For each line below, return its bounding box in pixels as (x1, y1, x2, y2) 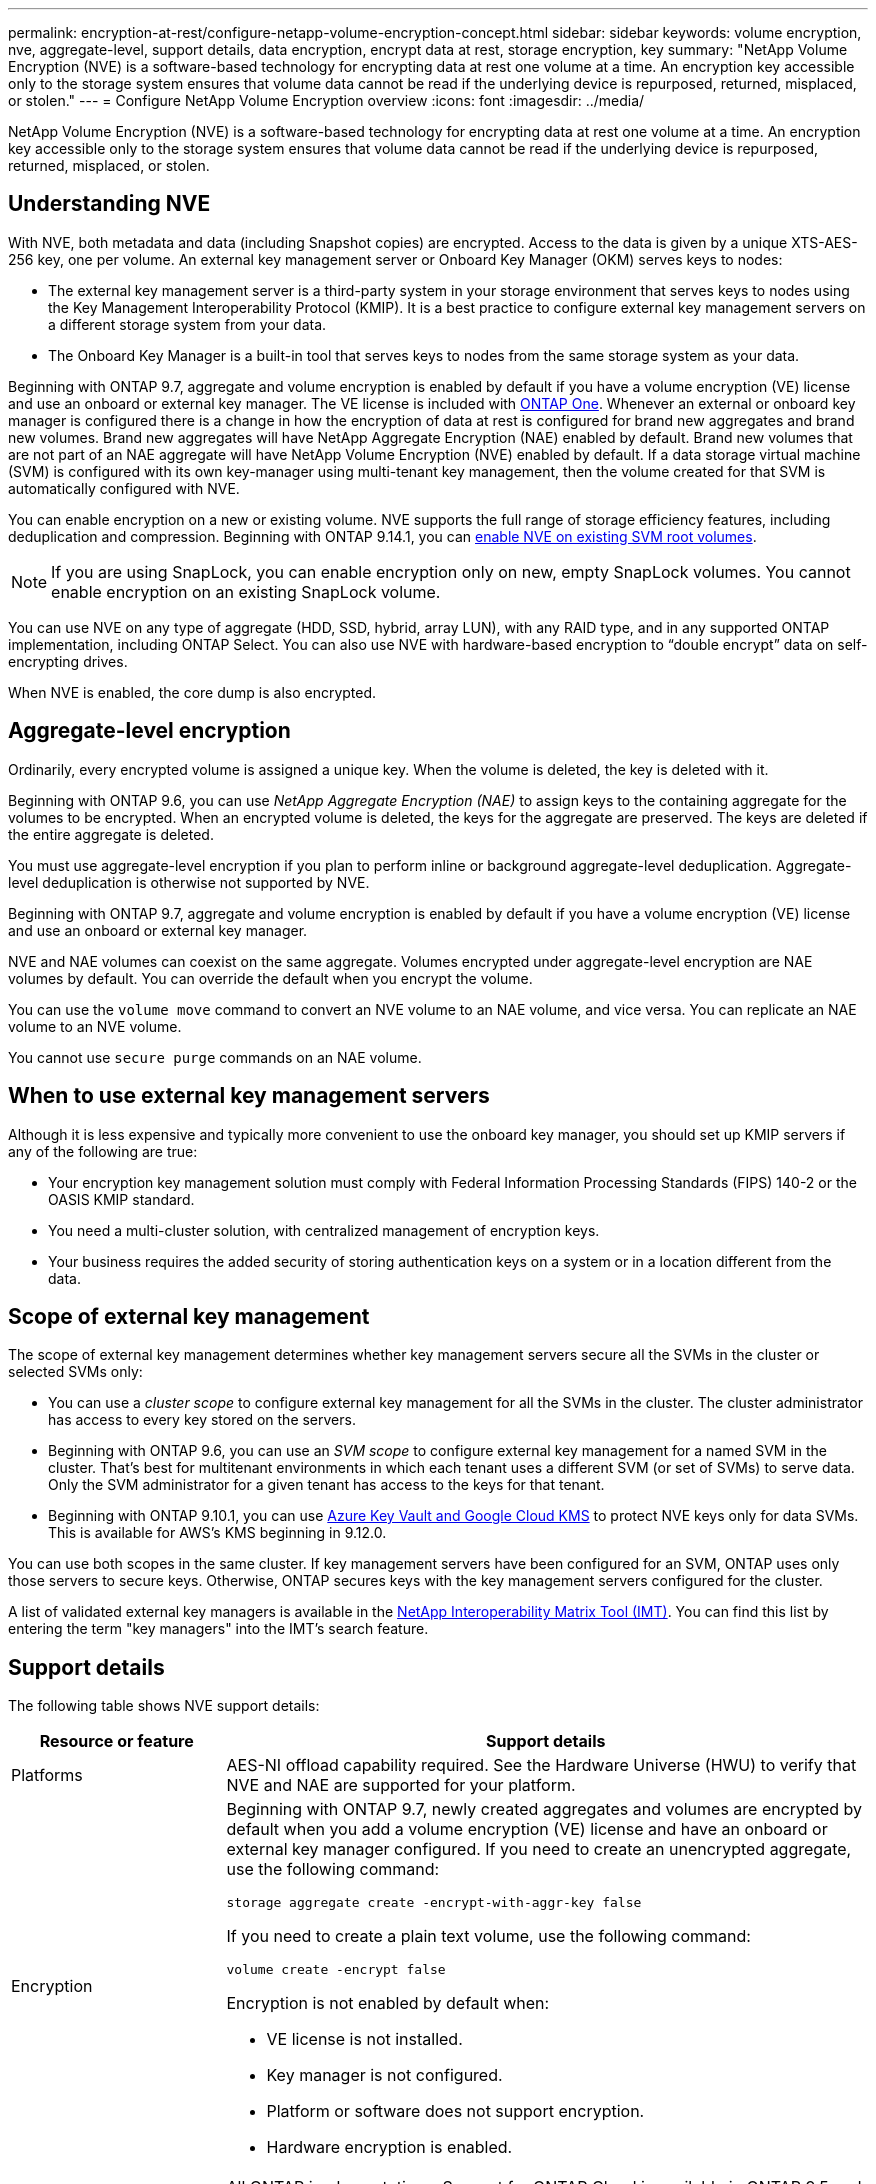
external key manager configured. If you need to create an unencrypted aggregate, (226, 1839, 852, 1860)
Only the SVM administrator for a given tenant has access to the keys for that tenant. (48, 1476, 605, 1494)
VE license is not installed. (266, 2029, 463, 2050)
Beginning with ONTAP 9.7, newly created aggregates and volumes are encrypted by (226, 1799, 863, 1820)
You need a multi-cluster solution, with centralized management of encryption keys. (48, 1221, 600, 1239)
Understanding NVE (8, 191, 211, 217)
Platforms (11, 1765, 83, 1786)
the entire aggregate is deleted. (8, 825, 214, 843)
